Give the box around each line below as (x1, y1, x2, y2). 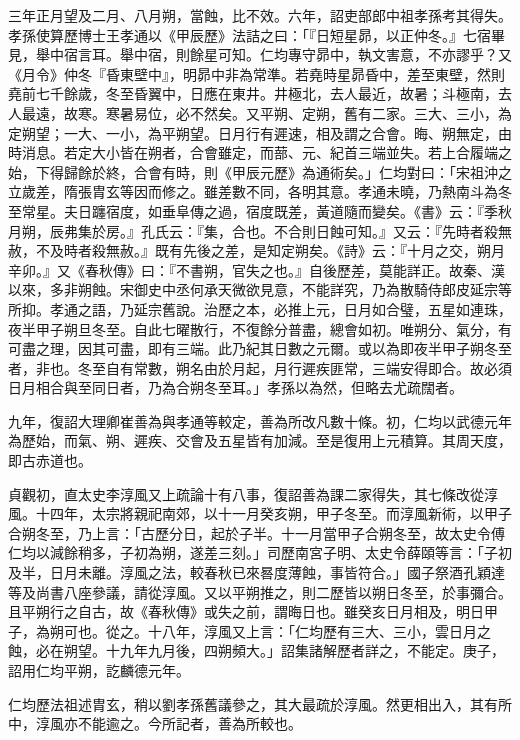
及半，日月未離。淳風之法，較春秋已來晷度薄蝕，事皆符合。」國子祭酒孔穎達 (8, 562, 505, 583)
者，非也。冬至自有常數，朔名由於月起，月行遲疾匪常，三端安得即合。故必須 (8, 357, 512, 378)
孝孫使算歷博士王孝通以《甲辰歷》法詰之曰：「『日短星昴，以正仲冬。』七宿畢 (8, 24, 505, 45)
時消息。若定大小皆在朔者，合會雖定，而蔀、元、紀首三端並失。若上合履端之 (8, 142, 512, 163)
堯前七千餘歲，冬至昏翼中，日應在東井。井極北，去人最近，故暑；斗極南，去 (8, 83, 512, 104)
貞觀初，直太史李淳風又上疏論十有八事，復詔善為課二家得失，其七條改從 (8, 483, 484, 504)
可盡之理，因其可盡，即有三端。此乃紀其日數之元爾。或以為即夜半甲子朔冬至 (8, 338, 512, 359)
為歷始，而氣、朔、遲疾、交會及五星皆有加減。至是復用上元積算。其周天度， (8, 430, 512, 451)
